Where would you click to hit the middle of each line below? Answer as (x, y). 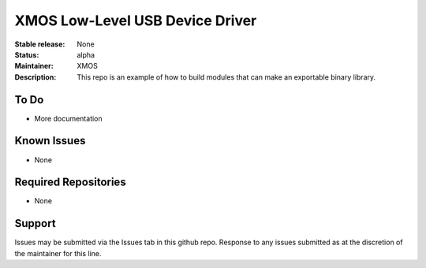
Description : (35, 77)
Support (35, 223)
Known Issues (50, 141)
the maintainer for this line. (58, 253)
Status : (27, 54)
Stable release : (40, 44)
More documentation (68, 118)
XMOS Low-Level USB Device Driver (136, 20)
